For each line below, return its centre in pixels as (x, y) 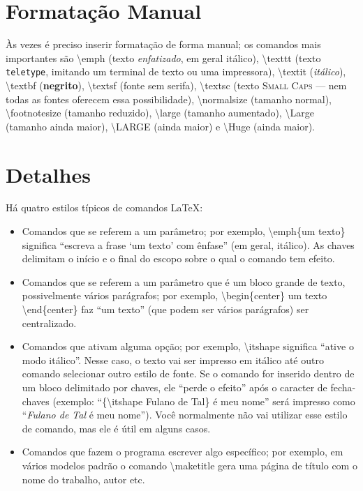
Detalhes (48, 174)
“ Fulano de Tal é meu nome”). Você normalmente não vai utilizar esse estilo (185, 415)
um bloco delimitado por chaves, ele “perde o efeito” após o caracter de (175, 387)
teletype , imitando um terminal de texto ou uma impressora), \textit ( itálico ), (176, 71)
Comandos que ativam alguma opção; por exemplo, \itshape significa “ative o (188, 346)
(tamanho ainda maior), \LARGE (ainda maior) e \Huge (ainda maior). (161, 126)
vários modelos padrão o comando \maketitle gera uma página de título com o (190, 465)
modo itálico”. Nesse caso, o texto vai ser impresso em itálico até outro (173, 360)
